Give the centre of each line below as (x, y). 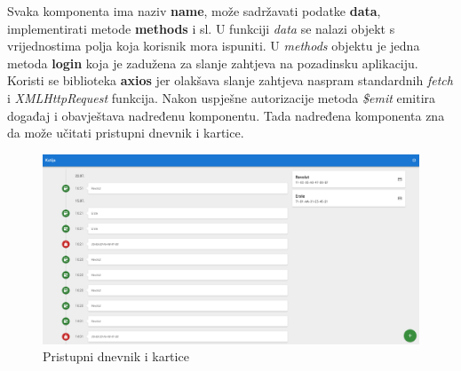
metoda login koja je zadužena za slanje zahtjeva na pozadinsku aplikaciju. (213, 63)
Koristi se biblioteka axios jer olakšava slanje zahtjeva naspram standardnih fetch (230, 80)
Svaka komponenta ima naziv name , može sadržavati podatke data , (194, 11)
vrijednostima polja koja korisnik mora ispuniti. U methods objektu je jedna (214, 46)
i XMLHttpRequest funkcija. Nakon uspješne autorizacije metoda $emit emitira (222, 97)
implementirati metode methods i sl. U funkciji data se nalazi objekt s (201, 28)
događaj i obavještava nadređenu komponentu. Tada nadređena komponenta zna (226, 115)
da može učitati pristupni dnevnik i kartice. (126, 133)
